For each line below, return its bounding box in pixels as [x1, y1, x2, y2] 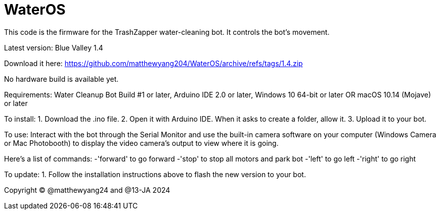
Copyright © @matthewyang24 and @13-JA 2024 [4, 185, 170, 194]
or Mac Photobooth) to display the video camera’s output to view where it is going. [4, 138, 279, 147]
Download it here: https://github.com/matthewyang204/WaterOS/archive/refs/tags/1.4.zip [4, 59, 303, 68]
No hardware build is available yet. [4, 74, 119, 83]
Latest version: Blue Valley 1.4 [4, 43, 103, 52]
